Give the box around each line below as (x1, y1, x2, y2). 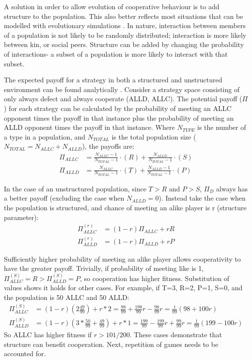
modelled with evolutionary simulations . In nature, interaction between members (4, 20, 246, 31)
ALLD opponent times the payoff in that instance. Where (4, 122, 175, 132)
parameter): (4, 212, 39, 222)
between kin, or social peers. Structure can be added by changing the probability (4, 39, 244, 49)
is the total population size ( (111, 131, 196, 141)
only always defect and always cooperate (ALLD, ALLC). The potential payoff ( (4, 94, 242, 104)
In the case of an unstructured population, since (4, 183, 146, 193)
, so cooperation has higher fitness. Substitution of (80, 273, 230, 283)
